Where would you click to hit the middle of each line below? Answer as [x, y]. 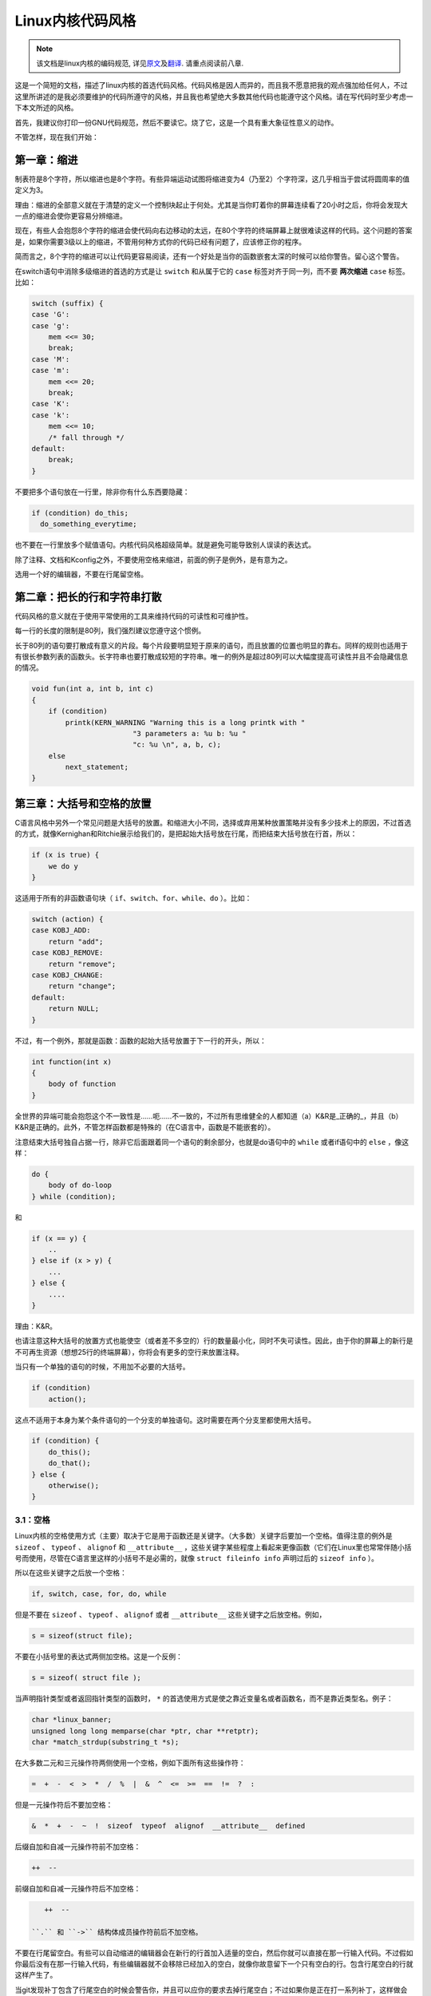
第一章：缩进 [46, 160]
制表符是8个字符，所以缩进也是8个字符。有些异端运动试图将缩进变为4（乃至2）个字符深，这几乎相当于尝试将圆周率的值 [212, 179]
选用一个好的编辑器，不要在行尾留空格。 [81, 574]
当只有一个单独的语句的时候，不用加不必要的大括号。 [102, 1367]
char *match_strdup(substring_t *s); [105, 1742]
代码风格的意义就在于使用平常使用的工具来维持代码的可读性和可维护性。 [134, 616]
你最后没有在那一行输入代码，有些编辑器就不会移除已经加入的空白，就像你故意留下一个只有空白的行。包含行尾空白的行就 [214, 1964]
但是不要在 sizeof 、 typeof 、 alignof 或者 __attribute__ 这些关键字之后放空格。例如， [170, 1615]
